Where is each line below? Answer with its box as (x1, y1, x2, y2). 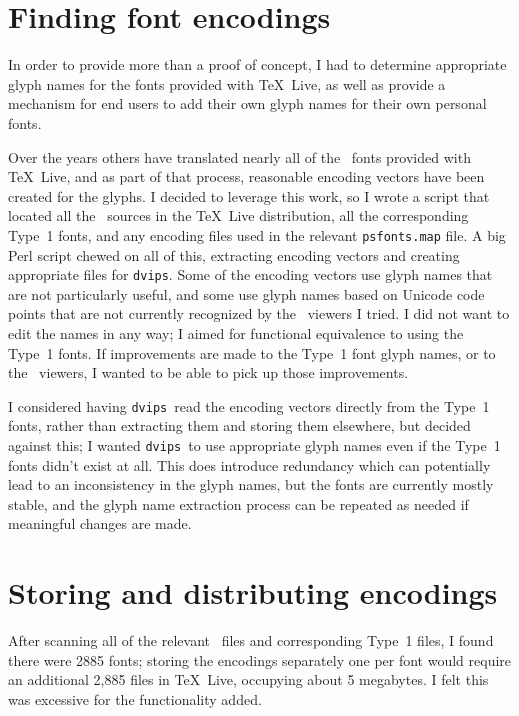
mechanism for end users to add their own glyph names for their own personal (8, 93, 487, 114)
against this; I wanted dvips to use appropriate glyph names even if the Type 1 (8, 435, 501, 455)
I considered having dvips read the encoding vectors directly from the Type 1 (8, 395, 490, 416)
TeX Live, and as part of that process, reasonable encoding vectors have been (8, 166, 485, 187)
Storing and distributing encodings (8, 572, 498, 613)
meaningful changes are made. (8, 513, 192, 534)
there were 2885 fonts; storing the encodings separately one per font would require (8, 649, 512, 670)
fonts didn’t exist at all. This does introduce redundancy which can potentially (8, 454, 491, 475)
